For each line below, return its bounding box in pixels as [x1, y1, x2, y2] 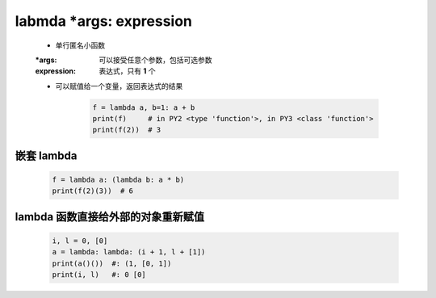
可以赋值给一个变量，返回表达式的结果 [55, 81, 183, 90]
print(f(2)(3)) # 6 [52, 187, 133, 195]
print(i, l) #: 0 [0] [52, 271, 147, 279]
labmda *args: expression [15, 12, 193, 30]
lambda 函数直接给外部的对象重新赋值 [15, 210, 205, 224]
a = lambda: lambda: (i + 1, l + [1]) [52, 247, 206, 257]
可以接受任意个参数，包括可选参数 [99, 55, 212, 65]
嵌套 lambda [15, 149, 78, 162]
